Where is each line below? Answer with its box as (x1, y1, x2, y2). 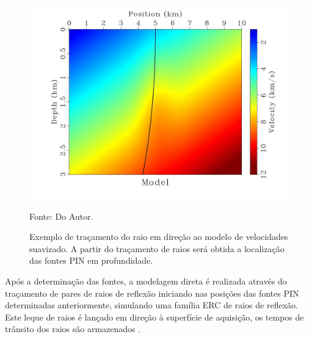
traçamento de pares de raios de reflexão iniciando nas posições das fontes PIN (5, 286, 299, 299)
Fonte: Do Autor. (29, 209, 93, 222)
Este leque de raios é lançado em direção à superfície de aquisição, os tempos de (5, 310, 304, 323)
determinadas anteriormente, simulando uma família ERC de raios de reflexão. (5, 299, 298, 311)
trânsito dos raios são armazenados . (5, 322, 141, 335)
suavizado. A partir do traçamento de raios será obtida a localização (29, 242, 285, 255)
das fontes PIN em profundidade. (29, 254, 153, 267)
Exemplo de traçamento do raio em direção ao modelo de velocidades (29, 230, 288, 243)
